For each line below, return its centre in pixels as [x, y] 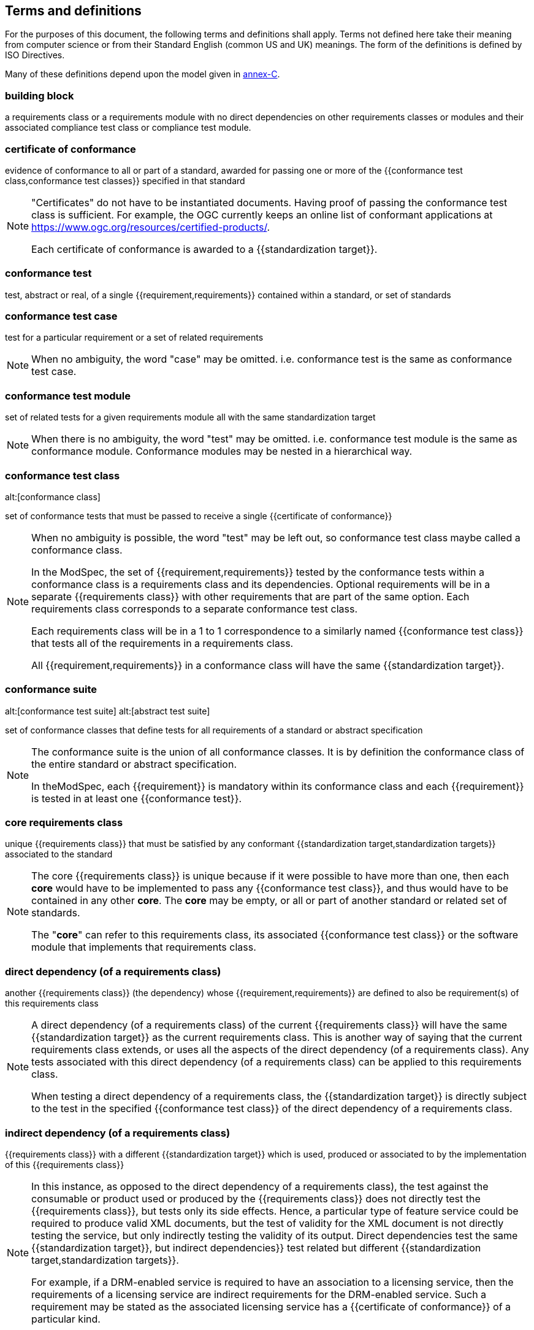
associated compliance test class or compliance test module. [128, 128]
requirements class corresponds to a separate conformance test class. [194, 609]
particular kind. [66, 1319]
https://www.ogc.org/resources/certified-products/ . [151, 227]
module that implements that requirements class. [144, 947]
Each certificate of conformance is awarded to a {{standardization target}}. [204, 249]
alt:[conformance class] [53, 497]
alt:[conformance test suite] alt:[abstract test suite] [108, 711]
